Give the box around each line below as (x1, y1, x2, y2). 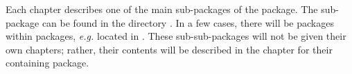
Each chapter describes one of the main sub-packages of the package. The (6, 2, 318, 16)
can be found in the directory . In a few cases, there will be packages (42, 15, 334, 29)
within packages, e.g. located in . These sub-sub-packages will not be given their (6, 29, 346, 43)
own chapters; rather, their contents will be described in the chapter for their (6, 42, 333, 56)
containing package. (6, 56, 89, 70)
